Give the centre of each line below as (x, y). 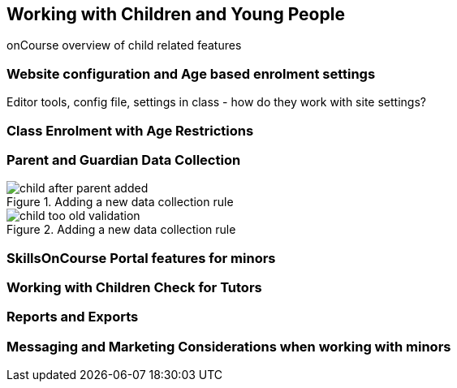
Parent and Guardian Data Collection (124, 160)
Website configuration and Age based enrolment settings (191, 73)
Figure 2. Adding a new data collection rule (121, 230)
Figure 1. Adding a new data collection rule (120, 202)
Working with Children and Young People (176, 14)
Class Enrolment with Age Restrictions (130, 130)
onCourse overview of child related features (124, 45)
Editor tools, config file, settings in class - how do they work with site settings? (216, 102)
